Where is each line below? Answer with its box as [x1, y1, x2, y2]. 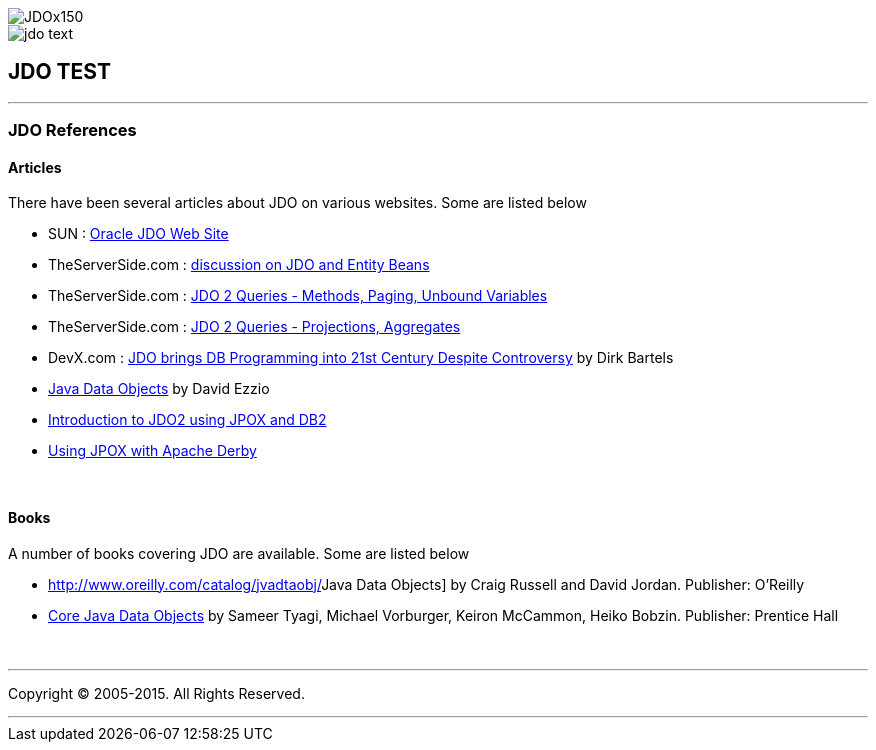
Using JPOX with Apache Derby [48, 442, 257, 460]
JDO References [8, 120, 137, 141]
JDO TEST [8, 59, 111, 85]
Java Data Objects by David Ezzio [48, 380, 270, 398]
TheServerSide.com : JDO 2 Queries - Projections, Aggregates [48, 318, 461, 336]
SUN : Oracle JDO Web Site [48, 225, 229, 243]
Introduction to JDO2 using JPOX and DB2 [48, 411, 327, 429]
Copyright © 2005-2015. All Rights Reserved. [8, 684, 305, 702]
